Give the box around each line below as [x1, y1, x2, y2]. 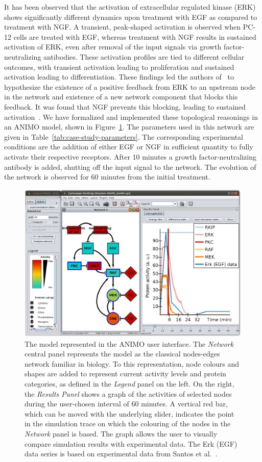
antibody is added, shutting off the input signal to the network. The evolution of [4, 161, 256, 172]
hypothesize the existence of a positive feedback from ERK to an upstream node [4, 81, 255, 92]
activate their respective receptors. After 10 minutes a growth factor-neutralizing [4, 151, 257, 162]
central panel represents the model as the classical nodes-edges [25, 348, 220, 359]
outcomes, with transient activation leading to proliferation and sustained [4, 61, 234, 72]
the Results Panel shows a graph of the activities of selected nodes [25, 388, 232, 399]
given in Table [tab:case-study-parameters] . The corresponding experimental [4, 131, 243, 142]
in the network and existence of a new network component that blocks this [4, 91, 238, 102]
